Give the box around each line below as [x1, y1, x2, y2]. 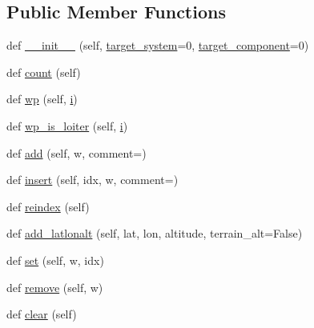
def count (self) [6, 63, 81, 80]
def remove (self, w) [6, 278, 103, 295]
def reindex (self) [6, 198, 90, 214]
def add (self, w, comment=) [6, 144, 147, 161]
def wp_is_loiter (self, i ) [6, 117, 128, 134]
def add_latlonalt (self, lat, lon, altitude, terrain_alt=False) [6, 225, 303, 242]
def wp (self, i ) [6, 90, 78, 107]
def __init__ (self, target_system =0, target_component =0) [6, 37, 309, 54]
